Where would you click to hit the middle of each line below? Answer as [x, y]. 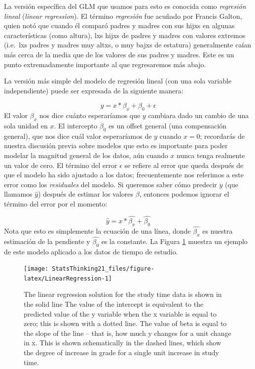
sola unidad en [26, 125]
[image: [36, 269]
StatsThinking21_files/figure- [103, 269]
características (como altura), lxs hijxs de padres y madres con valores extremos [125, 35]
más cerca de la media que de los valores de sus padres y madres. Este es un [119, 54]
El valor [16, 115]
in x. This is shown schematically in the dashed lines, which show [123, 343]
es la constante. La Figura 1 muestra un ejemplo [174, 241]
